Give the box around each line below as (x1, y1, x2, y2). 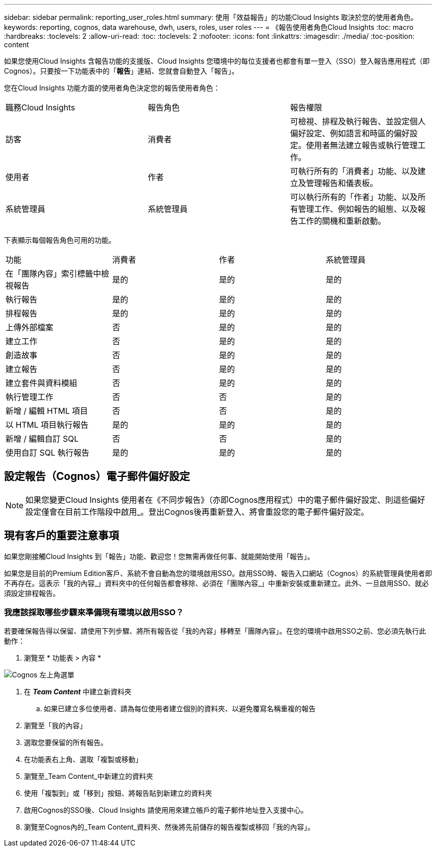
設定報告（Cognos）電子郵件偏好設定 (4, 470, 190, 483)
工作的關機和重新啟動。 (298, 216, 386, 226)
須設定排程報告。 (4, 588, 60, 597)
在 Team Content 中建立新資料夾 (24, 687, 132, 696)
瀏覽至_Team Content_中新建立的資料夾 (24, 772, 153, 781)
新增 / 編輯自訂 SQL (5, 434, 79, 444)
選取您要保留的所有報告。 (24, 738, 108, 747)
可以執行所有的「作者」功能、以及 (290, 192, 418, 202)
